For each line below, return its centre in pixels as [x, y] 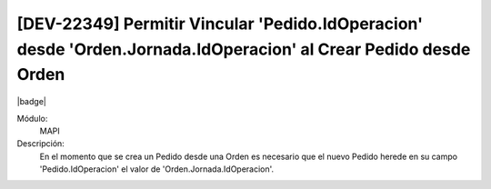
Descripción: [41, 144]
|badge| [32, 102]
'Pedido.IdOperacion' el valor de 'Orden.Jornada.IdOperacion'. [157, 169]
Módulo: [32, 118]
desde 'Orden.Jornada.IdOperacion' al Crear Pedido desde [244, 49]
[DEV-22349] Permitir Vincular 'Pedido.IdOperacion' [220, 24]
